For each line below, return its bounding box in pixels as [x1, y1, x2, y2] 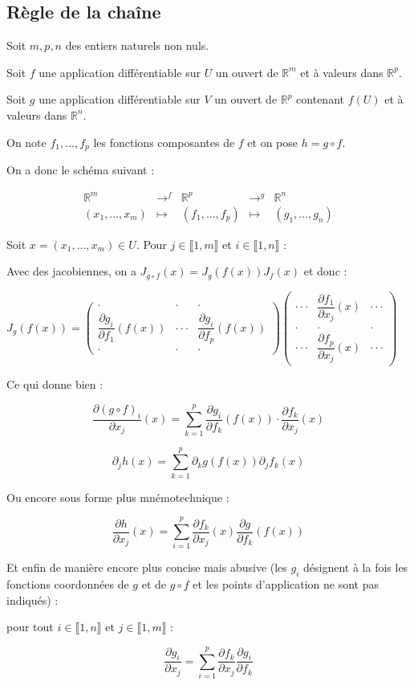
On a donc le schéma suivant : [6, 161, 155, 178]
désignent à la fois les [303, 559, 408, 576]
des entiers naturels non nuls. [65, 37, 209, 54]
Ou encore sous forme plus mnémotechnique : [6, 488, 229, 505]
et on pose [247, 133, 298, 150]
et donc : [303, 263, 347, 279]
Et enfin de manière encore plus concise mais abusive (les [6, 559, 287, 576]
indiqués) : [6, 591, 59, 608]
